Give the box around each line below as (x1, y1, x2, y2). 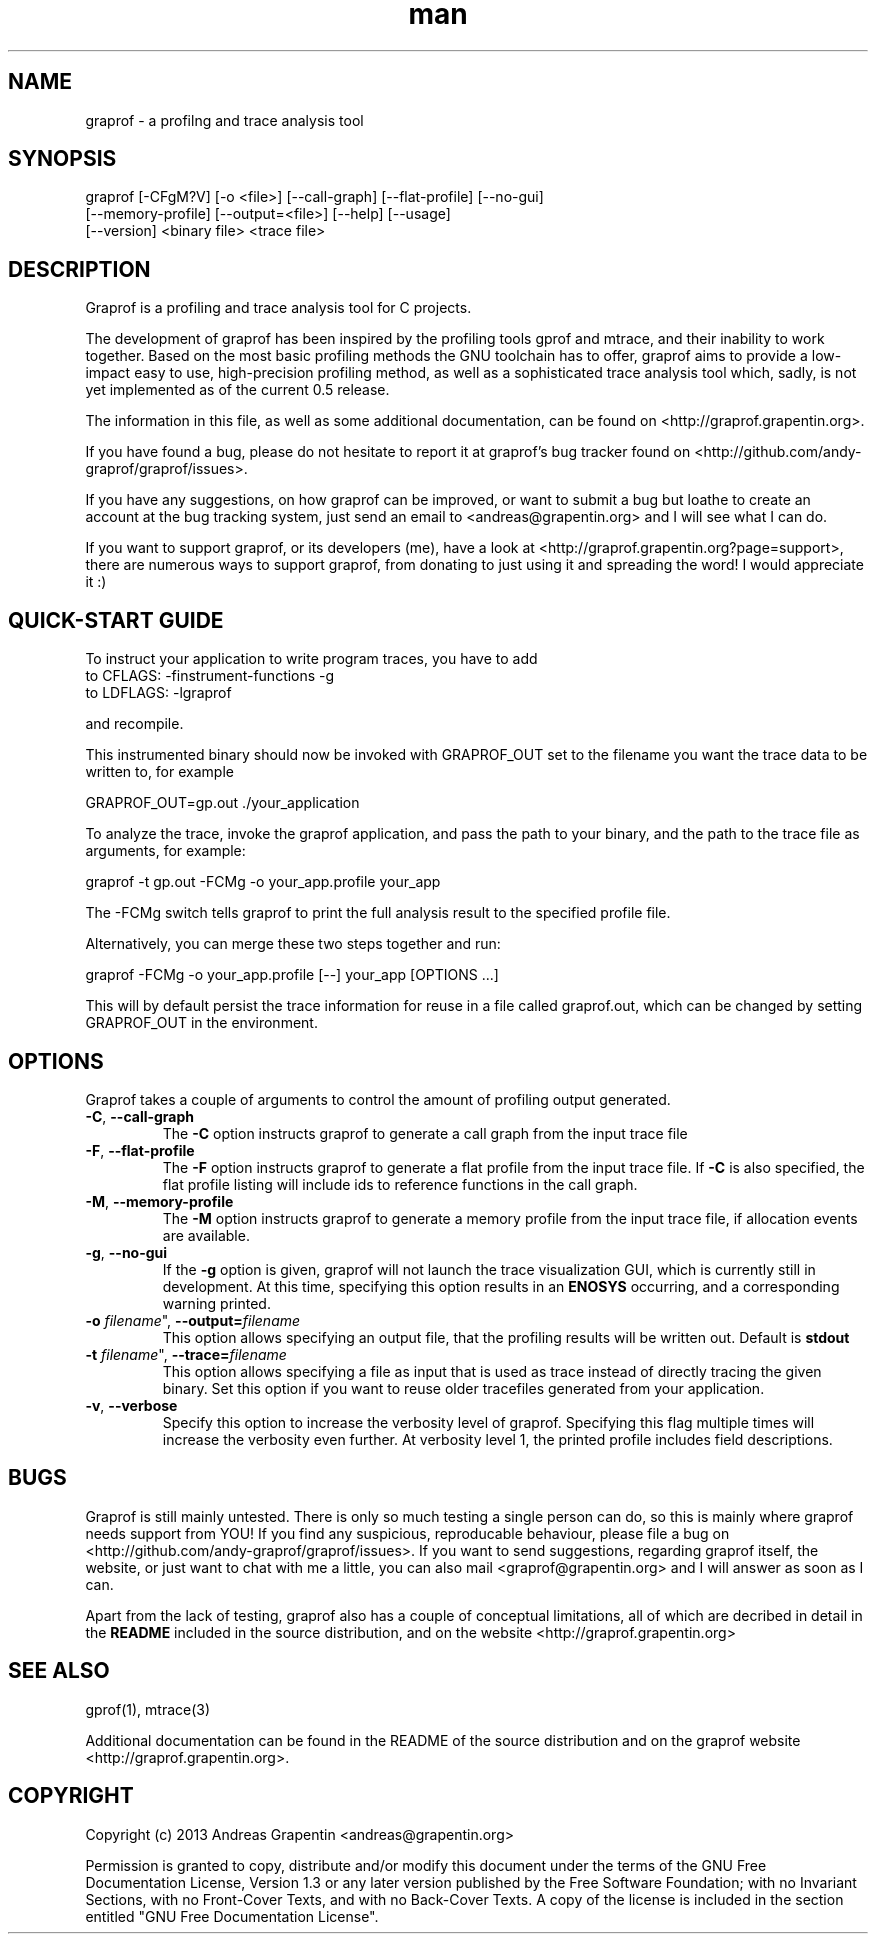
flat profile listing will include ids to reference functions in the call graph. (162, 1175, 638, 1193)
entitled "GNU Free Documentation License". (85, 1907, 379, 1925)
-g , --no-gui (85, 1243, 168, 1261)
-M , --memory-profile (85, 1192, 234, 1210)
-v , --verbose (85, 1396, 178, 1414)
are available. (162, 1226, 250, 1244)
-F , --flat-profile (85, 1141, 195, 1159)
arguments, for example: (85, 842, 246, 860)
